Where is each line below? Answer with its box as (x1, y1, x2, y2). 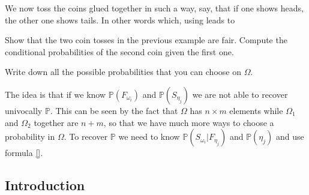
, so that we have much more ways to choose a (103, 116, 274, 128)
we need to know (118, 130, 180, 143)
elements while (229, 104, 283, 116)
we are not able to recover (192, 88, 288, 100)
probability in (5, 130, 55, 143)
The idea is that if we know (5, 88, 106, 100)
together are (34, 116, 79, 128)
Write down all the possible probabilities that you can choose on (5, 65, 241, 78)
